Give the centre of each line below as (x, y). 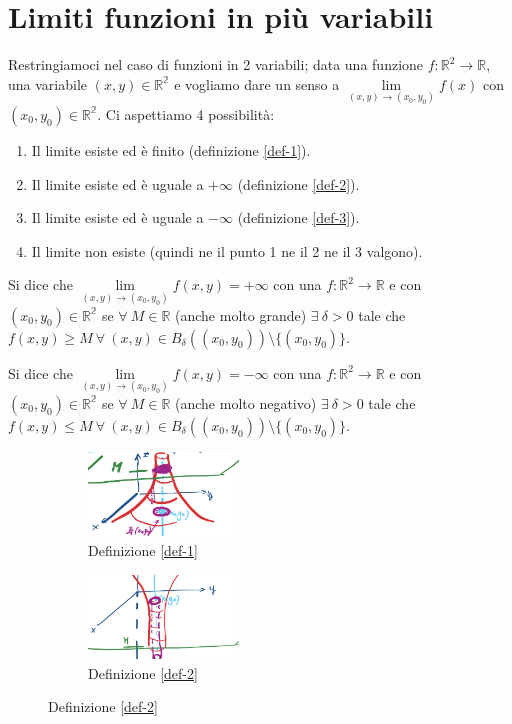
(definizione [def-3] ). (298, 217)
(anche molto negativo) (246, 402)
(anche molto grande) (241, 314)
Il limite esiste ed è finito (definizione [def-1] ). (171, 149)
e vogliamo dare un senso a (257, 83)
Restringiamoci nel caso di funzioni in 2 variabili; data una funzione (216, 64)
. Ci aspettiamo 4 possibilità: (186, 113)
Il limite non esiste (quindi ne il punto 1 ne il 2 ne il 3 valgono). (227, 250)
